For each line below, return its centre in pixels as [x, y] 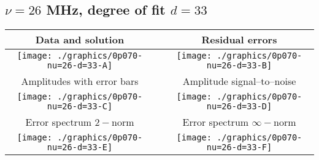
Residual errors [239, 40]
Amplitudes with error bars [80, 81]
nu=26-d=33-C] [80, 107]
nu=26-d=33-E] [80, 147]
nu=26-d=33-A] [80, 66]
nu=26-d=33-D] [239, 107]
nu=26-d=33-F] [239, 147]
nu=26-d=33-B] [239, 66]
